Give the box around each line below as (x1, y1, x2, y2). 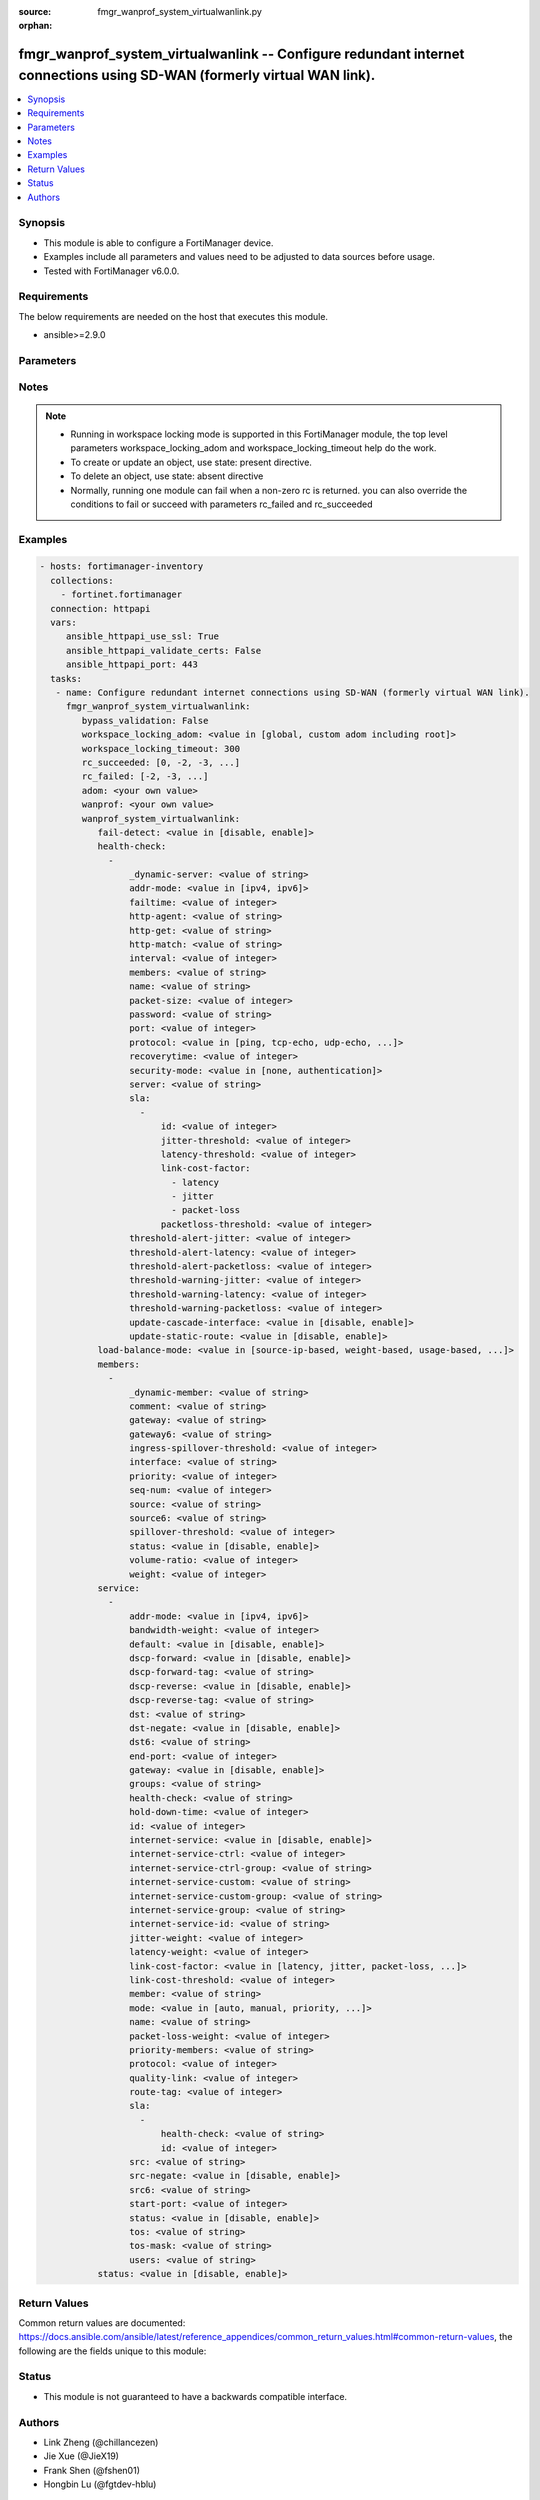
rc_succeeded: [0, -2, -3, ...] (81, 756, 240, 768)
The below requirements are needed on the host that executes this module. (18, 310, 329, 322)
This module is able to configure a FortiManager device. (43, 236, 274, 249)
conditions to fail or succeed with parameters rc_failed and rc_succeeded (70, 498, 374, 510)
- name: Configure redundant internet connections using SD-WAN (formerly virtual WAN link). (55, 687, 530, 698)
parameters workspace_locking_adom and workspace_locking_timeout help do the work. (70, 442, 437, 454)
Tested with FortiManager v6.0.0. (43, 265, 180, 277)
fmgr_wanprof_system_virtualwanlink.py (97, 6, 262, 17)
